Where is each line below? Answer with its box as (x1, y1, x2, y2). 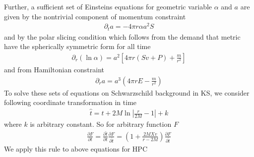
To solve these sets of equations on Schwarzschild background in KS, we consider (4, 87, 250, 98)
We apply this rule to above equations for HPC (4, 143, 148, 154)
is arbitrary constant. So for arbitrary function (30, 119, 172, 129)
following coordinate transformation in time (4, 97, 137, 107)
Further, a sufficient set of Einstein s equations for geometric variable (4, 1, 212, 11)
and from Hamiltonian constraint (4, 64, 105, 74)
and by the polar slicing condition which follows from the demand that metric (4, 31, 241, 42)
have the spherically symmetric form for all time (4, 41, 151, 52)
